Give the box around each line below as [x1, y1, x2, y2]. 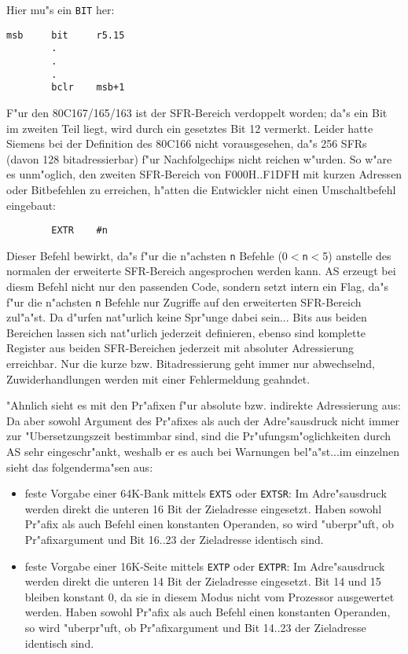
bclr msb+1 [51, 82, 125, 94]
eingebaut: [6, 197, 57, 213]
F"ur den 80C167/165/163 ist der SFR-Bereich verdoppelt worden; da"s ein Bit [6, 104, 388, 120]
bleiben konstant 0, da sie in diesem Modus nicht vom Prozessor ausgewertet [24, 588, 395, 604]
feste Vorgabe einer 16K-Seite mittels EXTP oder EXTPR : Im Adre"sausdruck [24, 557, 385, 574]
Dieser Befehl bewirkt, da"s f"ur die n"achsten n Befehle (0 [6, 247, 288, 263]
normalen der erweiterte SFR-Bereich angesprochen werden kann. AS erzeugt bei [6, 263, 396, 279]
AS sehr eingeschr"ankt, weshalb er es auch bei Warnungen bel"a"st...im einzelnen [6, 443, 400, 459]
